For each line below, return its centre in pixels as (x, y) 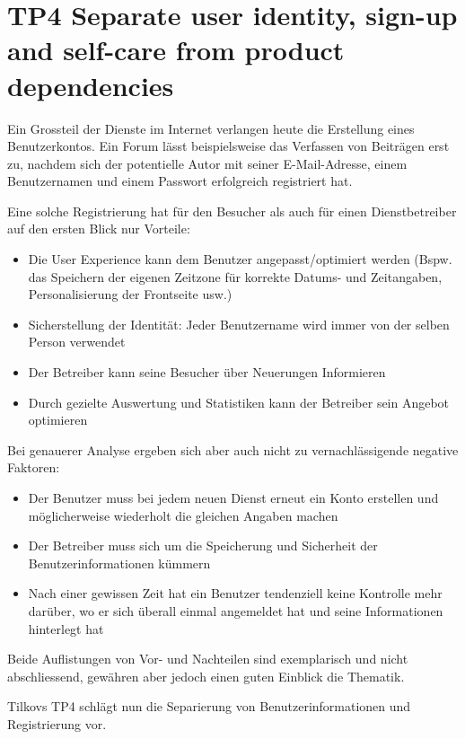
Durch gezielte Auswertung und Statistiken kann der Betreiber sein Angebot (239, 402)
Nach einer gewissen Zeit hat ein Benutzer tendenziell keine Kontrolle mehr (235, 593)
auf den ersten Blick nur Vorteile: (99, 229)
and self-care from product (176, 50)
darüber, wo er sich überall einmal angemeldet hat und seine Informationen (236, 610)
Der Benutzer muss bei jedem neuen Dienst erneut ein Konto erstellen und (233, 497)
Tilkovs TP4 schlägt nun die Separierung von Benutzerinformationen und (209, 706)
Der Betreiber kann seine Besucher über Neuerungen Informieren (207, 372)
